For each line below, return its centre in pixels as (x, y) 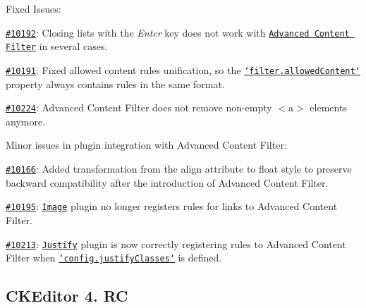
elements (328, 107)
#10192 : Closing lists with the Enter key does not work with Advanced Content (178, 32)
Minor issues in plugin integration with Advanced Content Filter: (146, 145)
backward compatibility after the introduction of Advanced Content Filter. (167, 182)
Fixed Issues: (33, 8)
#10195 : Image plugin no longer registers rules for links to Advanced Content (172, 206)
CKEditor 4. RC (67, 296)
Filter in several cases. (57, 46)
